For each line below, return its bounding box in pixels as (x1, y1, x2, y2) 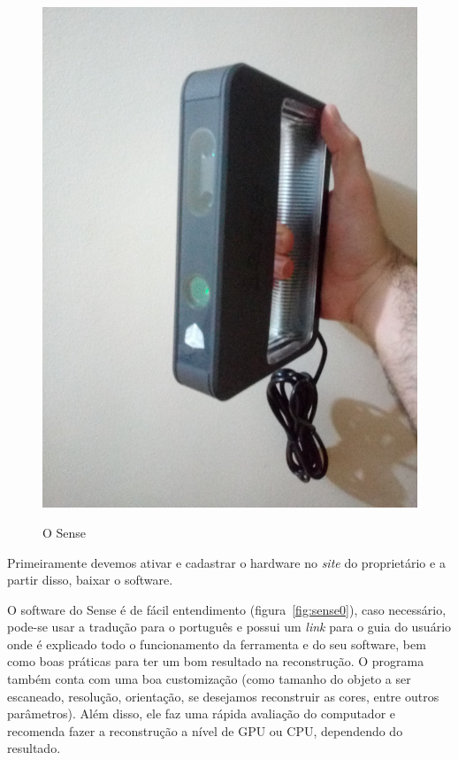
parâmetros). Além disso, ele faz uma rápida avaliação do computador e (7, 704, 396, 723)
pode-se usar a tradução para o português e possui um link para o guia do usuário (7, 617, 452, 636)
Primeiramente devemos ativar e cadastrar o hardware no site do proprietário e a (7, 553, 446, 571)
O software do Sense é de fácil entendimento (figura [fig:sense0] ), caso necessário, (7, 600, 447, 618)
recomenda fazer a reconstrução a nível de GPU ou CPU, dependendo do (7, 721, 403, 740)
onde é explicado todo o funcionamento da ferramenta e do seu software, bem (7, 634, 426, 653)
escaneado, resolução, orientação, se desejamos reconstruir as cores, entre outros (7, 686, 439, 705)
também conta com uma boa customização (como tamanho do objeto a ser (7, 670, 411, 688)
